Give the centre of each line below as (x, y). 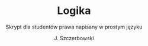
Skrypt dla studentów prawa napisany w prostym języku (74, 27)
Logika (74, 11)
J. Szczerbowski (74, 38)
